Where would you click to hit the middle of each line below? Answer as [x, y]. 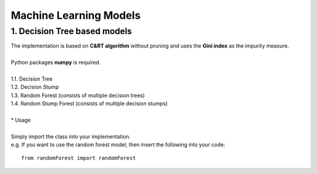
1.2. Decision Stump [35, 87]
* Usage [21, 120]
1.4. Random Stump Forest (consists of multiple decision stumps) [89, 103]
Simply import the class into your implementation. [71, 136]
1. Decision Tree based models [71, 31]
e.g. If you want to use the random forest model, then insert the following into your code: [118, 145]
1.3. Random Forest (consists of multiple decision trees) [78, 95]
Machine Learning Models [76, 15]
